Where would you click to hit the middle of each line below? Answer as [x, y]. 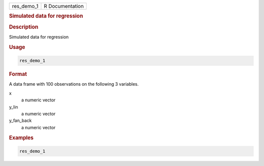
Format [18, 74]
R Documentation [64, 6]
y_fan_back [20, 120]
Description [24, 27]
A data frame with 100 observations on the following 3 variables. [74, 84]
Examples [21, 138]
